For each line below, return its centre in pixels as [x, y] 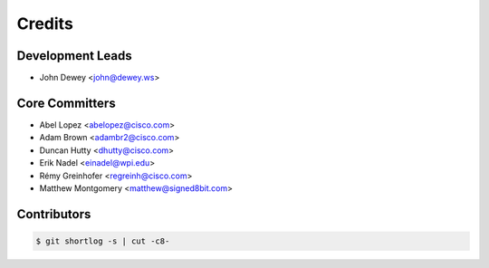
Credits [45, 24]
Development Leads [75, 56]
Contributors [54, 214]
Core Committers [67, 103]
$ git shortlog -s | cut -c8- [103, 241]
